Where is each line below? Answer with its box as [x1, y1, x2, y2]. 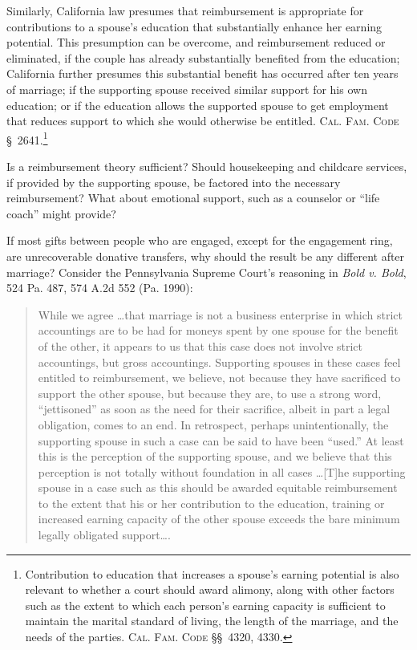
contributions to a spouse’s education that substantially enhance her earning [6, 18, 383, 35]
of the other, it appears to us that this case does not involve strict [38, 337, 363, 354]
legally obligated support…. [38, 526, 171, 543]
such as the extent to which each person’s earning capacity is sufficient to [25, 596, 386, 613]
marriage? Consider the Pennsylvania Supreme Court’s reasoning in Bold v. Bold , [6, 263, 407, 280]
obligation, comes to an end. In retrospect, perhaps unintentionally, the [38, 416, 389, 433]
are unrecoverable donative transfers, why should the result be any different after [6, 247, 405, 264]
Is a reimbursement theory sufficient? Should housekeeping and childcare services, [6, 158, 407, 174]
